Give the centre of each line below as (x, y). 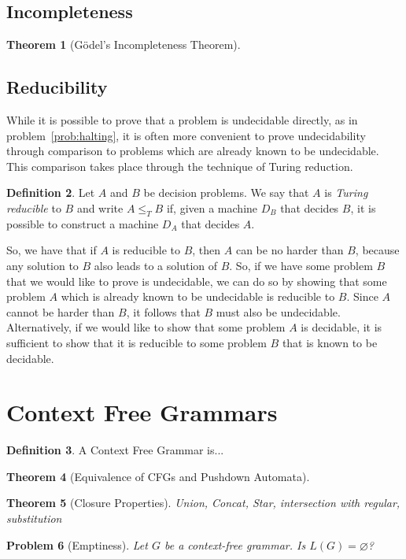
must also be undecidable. (278, 311)
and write (100, 207)
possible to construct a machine (83, 223)
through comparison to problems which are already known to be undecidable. (193, 151)
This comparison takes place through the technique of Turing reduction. (180, 166)
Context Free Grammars (142, 412)
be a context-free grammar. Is (235, 544)
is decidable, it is (341, 327)
